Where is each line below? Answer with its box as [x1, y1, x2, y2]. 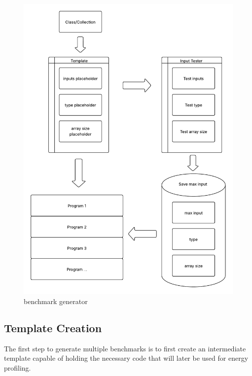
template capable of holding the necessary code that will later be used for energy [4, 353, 249, 363]
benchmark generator [24, 296, 88, 306]
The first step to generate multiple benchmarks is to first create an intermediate [4, 343, 246, 353]
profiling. [4, 362, 31, 373]
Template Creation [4, 320, 102, 335]
